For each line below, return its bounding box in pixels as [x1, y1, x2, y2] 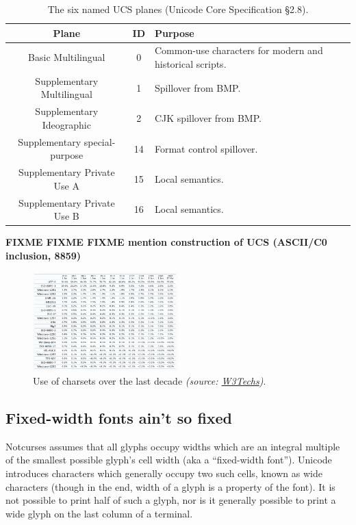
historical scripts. [154, 57, 227, 71]
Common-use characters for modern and [154, 43, 323, 57]
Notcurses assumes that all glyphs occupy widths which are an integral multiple [5, 439, 340, 453]
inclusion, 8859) [5, 248, 81, 262]
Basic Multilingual [28, 50, 105, 64]
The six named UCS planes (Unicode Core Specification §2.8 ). [47, 2, 309, 16]
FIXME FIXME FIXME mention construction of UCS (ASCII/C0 [5, 235, 327, 249]
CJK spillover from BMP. [154, 111, 262, 125]
